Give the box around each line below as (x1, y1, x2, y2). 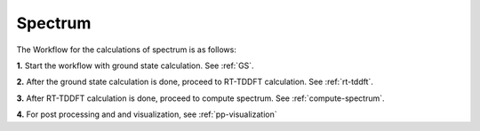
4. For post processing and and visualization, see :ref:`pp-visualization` (16, 109, 277, 119)
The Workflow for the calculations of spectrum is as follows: (16, 44, 237, 55)
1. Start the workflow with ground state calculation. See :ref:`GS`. (16, 60, 254, 71)
